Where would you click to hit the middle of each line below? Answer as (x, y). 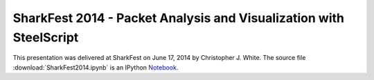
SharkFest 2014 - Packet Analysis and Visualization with (178, 18)
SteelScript (46, 37)
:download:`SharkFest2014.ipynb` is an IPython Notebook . (96, 67)
